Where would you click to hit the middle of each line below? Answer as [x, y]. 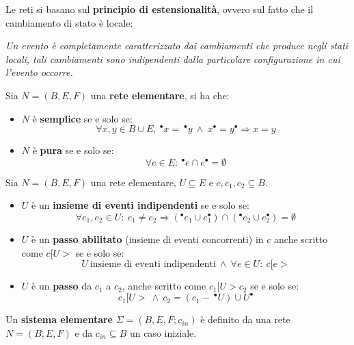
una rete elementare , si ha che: [160, 95]
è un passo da [62, 286]
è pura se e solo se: [73, 150]
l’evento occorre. [39, 72]
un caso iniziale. [163, 332]
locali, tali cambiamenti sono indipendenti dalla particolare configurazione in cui [173, 59]
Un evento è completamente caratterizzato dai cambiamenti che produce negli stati [177, 46]
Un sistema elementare [59, 319]
